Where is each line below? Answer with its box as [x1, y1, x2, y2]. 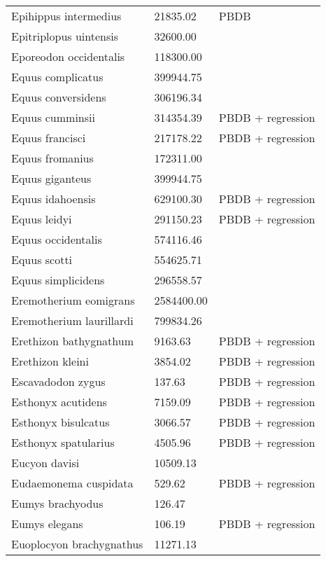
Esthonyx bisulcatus [11, 414, 110, 430]
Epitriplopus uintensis [11, 28, 119, 44]
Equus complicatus [11, 69, 104, 85]
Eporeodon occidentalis [11, 48, 125, 64]
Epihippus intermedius [11, 8, 122, 24]
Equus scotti [11, 251, 73, 268]
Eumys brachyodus [11, 495, 104, 511]
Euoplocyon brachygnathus [11, 536, 143, 552]
